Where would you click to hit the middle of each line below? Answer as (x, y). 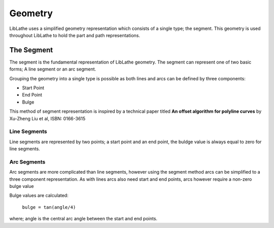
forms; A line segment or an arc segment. (53, 69)
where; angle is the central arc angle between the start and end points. (83, 219)
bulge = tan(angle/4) (49, 207)
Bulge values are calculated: (39, 196)
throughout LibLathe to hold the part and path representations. (75, 35)
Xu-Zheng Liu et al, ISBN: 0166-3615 (47, 118)
